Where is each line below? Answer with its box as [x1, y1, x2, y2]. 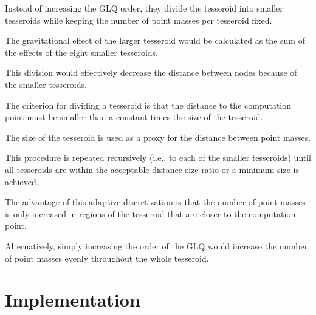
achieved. [5, 175, 39, 188]
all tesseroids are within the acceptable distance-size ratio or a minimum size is [5, 163, 300, 175]
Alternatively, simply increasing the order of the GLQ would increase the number [5, 239, 308, 252]
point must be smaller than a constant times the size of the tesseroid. [5, 110, 263, 123]
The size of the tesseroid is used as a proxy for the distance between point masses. [5, 130, 311, 143]
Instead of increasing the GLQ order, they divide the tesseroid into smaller [5, 2, 283, 14]
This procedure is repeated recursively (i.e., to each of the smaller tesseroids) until [5, 151, 311, 164]
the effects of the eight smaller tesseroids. [5, 46, 159, 58]
